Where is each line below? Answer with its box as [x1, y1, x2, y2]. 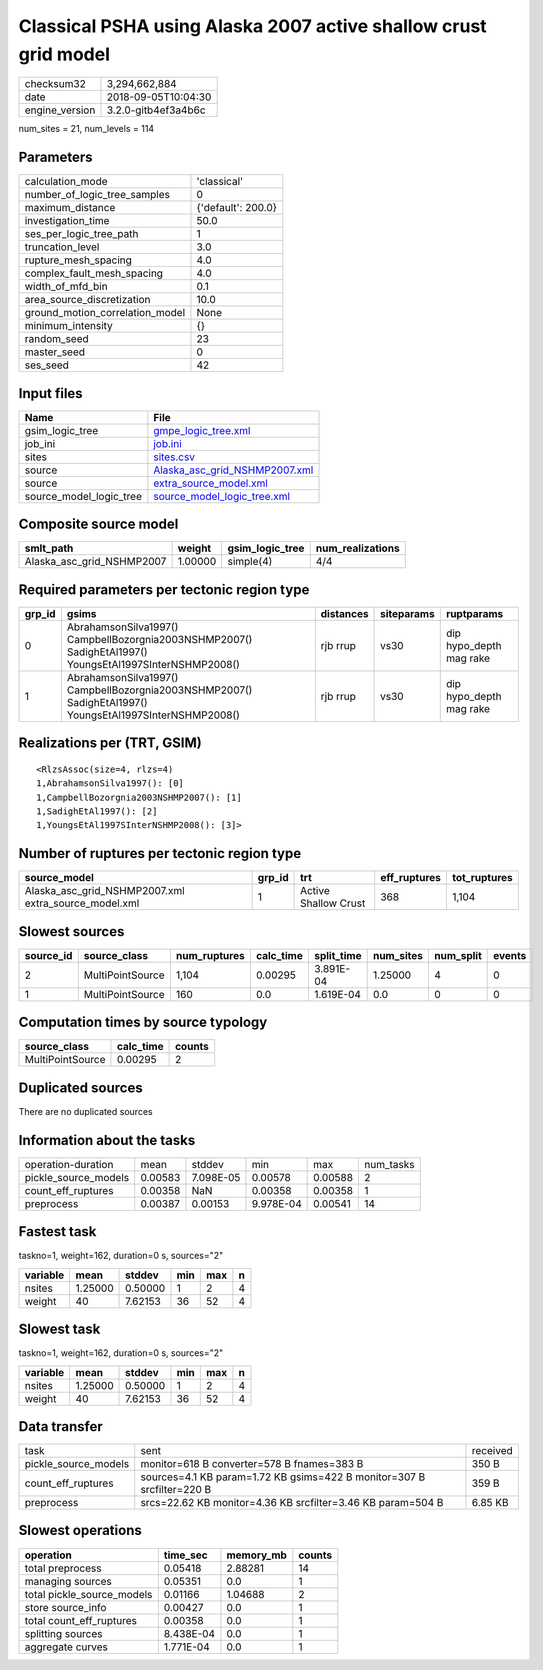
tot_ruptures [451, 871, 514, 885]
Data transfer [18, 1418, 104, 1435]
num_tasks [364, 1157, 415, 1171]
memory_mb [226, 1548, 287, 1562]
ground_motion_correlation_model [24, 306, 186, 320]
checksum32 [24, 77, 87, 91]
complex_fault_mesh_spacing [24, 266, 164, 280]
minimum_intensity [24, 319, 114, 333]
